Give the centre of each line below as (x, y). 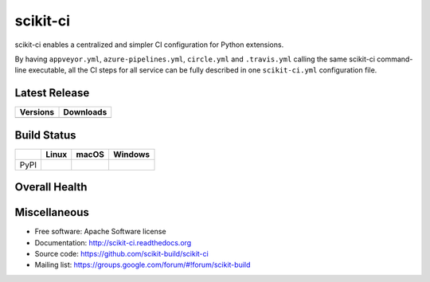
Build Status (45, 135)
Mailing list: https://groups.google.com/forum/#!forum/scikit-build (143, 265)
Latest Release (52, 93)
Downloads (85, 112)
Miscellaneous (52, 212)
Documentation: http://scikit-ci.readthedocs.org (113, 242)
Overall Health (51, 187)
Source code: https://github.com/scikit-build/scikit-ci (121, 254)
